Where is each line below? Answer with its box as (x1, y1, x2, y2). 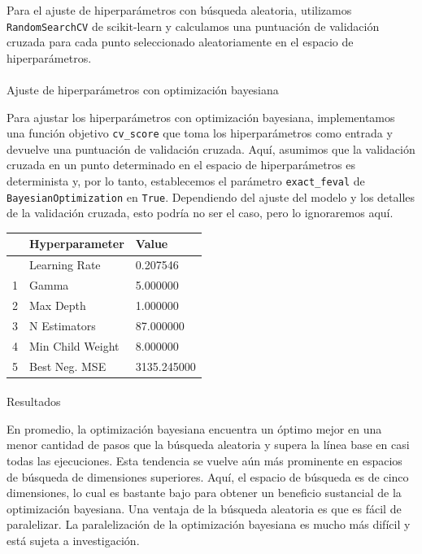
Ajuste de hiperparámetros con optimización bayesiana (7, 81, 279, 98)
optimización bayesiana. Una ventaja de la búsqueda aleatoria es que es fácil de (7, 499, 402, 517)
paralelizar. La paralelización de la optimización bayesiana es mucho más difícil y (7, 516, 411, 533)
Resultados (7, 393, 61, 410)
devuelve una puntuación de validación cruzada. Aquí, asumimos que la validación (7, 140, 415, 157)
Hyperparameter (29, 235, 124, 252)
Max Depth (29, 297, 86, 313)
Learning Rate (29, 256, 101, 273)
